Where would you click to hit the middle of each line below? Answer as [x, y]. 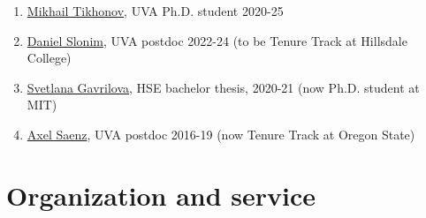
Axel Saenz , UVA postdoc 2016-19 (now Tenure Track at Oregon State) [221, 134]
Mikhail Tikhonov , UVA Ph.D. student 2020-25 [155, 11]
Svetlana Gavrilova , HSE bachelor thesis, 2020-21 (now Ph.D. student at [223, 87]
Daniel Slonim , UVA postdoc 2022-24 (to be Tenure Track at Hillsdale [217, 40]
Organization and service [161, 195]
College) [49, 58]
